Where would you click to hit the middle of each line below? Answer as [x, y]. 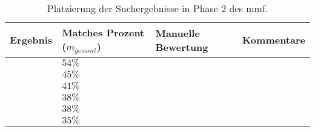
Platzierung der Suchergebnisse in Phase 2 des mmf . [157, 8]
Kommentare [274, 40]
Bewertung [182, 47]
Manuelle [177, 33]
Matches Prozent [103, 32]
